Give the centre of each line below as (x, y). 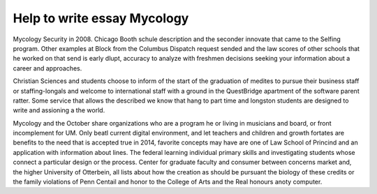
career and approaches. (47, 68)
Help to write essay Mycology (101, 18)
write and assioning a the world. (59, 110)
